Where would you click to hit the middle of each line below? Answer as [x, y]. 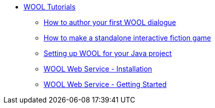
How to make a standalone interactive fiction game [127, 38]
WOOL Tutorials [50, 7]
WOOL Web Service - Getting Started [105, 84]
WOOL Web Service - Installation [98, 69]
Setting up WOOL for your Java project [108, 53]
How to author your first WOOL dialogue [110, 22]
